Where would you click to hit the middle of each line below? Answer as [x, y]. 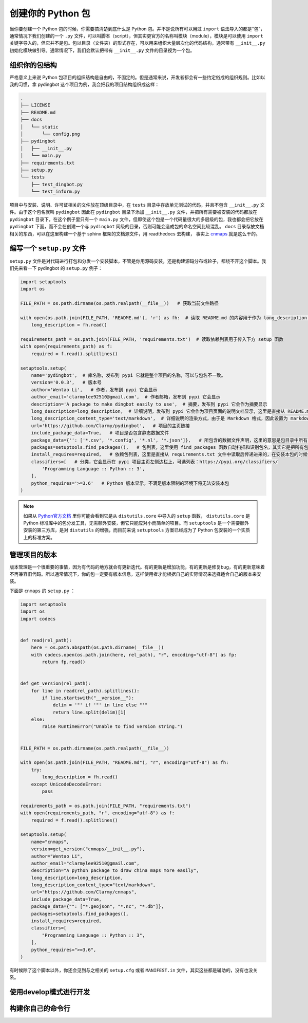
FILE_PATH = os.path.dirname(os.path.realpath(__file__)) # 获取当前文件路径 [120, 304]
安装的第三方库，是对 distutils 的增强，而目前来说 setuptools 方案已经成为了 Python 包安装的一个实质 [137, 530]
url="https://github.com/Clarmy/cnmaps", [84, 892]
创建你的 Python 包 [50, 13]
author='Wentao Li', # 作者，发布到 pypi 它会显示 [94, 390]
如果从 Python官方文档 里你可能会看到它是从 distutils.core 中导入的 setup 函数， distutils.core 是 [137, 516]
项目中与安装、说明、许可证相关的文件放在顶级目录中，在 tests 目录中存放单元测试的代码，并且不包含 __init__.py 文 [137, 205]
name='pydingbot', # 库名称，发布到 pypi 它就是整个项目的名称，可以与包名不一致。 [128, 375]
